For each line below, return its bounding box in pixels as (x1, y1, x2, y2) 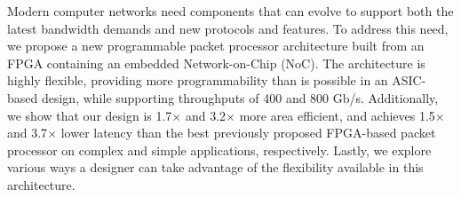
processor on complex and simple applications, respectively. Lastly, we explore (7, 140, 432, 159)
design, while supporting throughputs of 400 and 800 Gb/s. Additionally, (41, 88, 439, 106)
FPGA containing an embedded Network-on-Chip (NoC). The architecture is (7, 53, 425, 72)
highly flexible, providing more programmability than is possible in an (7, 71, 388, 90)
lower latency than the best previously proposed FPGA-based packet (60, 123, 436, 142)
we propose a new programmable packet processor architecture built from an (7, 36, 425, 55)
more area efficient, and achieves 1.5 (239, 106, 435, 124)
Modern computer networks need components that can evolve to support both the (7, 2, 454, 20)
